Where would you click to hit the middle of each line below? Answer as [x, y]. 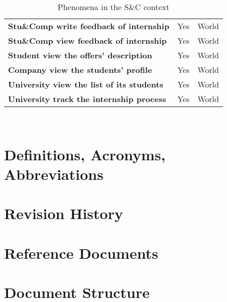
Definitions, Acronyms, [85, 154]
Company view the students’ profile [80, 70]
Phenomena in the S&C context [113, 7]
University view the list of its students [86, 84]
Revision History [64, 213]
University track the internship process [87, 99]
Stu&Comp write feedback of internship [89, 26]
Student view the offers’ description [80, 55]
